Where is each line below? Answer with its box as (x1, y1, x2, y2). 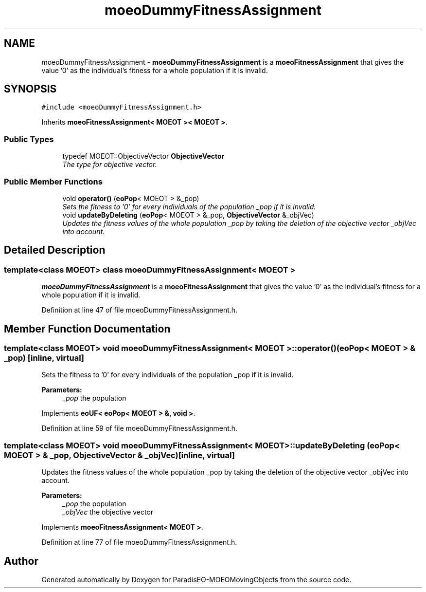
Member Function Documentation (4, 322, 171, 335)
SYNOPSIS (4, 83, 57, 95)
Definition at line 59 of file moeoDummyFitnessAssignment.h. (41, 424, 238, 433)
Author (4, 555, 38, 567)
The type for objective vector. (62, 160, 157, 169)
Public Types (4, 134, 54, 144)
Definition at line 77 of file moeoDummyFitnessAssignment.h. (41, 538, 237, 547)
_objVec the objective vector (62, 508, 154, 517)
